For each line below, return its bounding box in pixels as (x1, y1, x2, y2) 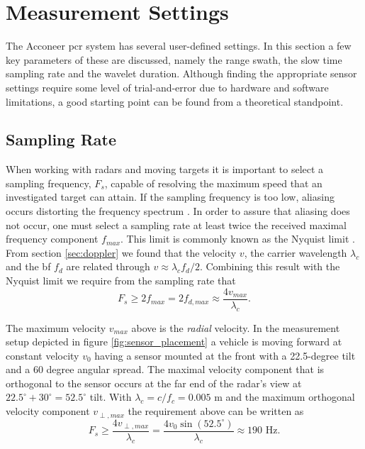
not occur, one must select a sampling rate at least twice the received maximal (6, 217, 347, 232)
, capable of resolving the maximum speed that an (104, 175, 322, 190)
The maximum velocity (6, 320, 106, 335)
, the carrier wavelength (244, 245, 347, 260)
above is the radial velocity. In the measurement (131, 320, 340, 335)
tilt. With (89, 389, 132, 404)
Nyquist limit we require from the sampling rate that (6, 273, 236, 288)
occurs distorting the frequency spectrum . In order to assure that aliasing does (6, 204, 350, 218)
